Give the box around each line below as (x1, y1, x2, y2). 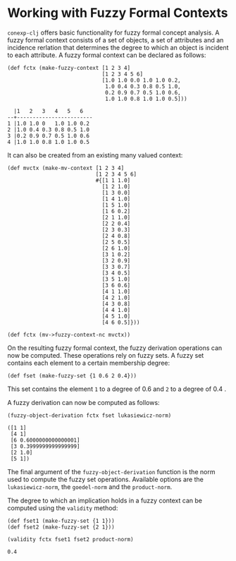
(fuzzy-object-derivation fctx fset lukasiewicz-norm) (7, 411, 172, 419)
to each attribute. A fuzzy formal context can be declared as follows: (7, 51, 206, 59)
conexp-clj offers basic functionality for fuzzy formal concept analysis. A (7, 28, 220, 37)
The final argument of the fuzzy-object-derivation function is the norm (7, 467, 216, 476)
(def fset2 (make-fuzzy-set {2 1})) (7, 524, 115, 531)
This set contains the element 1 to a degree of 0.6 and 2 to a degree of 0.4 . (7, 385, 227, 393)
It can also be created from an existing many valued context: (7, 150, 183, 159)
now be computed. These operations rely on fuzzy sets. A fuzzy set (7, 351, 204, 359)
